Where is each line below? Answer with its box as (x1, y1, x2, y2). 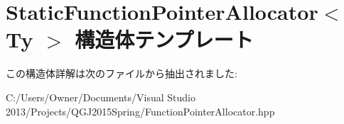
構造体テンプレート (75, 25, 254, 54)
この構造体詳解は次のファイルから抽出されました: (6, 66, 237, 81)
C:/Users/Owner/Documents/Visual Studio (6, 89, 195, 104)
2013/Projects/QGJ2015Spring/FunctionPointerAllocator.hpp (6, 103, 275, 118)
